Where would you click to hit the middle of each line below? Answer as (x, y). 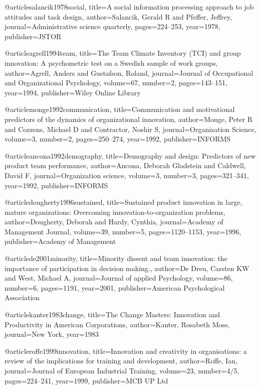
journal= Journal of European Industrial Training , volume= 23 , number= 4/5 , (122, 370)
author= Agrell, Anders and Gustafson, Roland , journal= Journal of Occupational (129, 73)
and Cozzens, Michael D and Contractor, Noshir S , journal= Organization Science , (131, 129)
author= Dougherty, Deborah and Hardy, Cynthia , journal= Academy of (114, 222)
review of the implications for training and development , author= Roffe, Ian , (121, 361)
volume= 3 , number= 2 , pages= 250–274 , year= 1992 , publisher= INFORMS (118, 139)
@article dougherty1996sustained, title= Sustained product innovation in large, (123, 202)
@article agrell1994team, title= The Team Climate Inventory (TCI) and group (123, 53)
